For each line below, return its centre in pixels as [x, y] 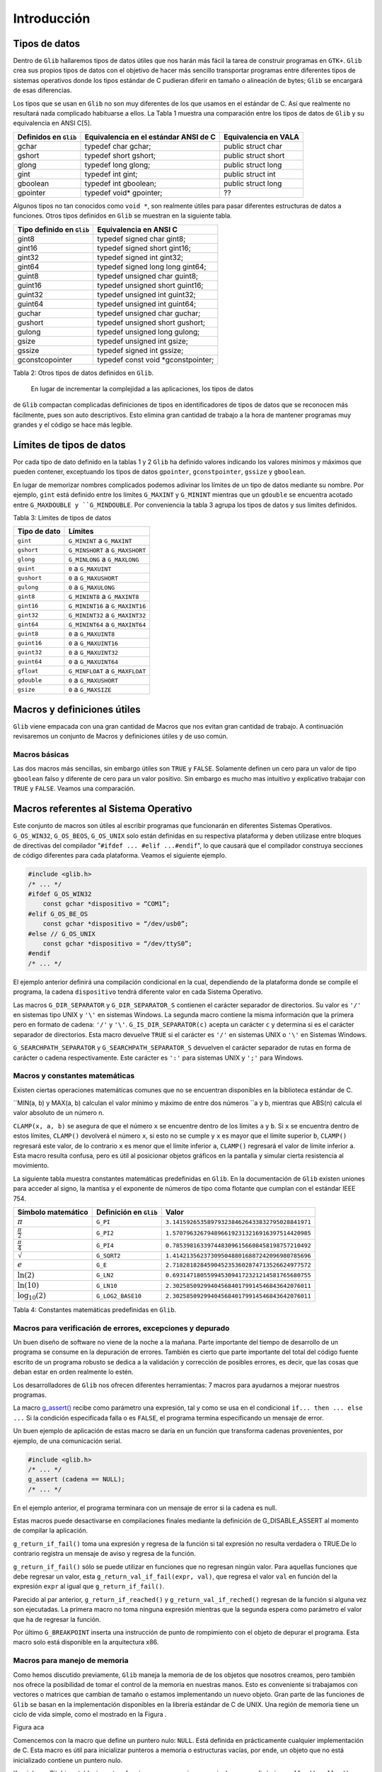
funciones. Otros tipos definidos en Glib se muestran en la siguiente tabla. [123, 215]
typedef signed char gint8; [141, 239]
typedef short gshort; [120, 155]
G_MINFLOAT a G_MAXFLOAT [107, 671]
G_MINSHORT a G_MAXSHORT [107, 550]
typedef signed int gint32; [140, 257]
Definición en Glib [127, 1212]
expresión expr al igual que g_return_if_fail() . [89, 1586]
